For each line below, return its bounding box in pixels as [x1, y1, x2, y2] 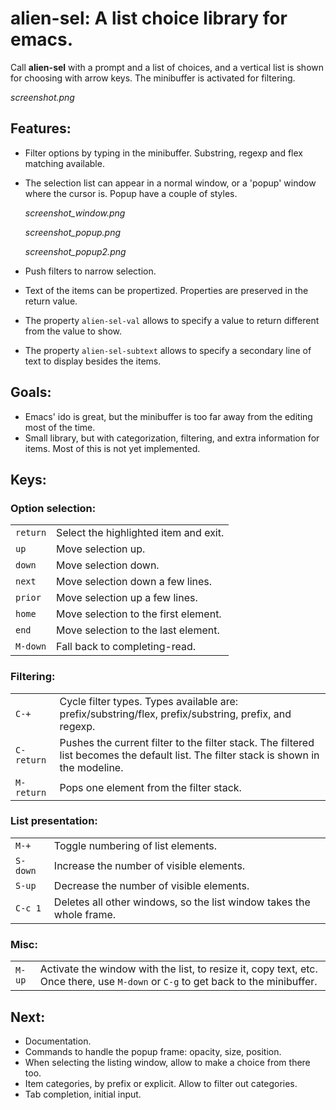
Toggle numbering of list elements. [53, 838, 217, 852]
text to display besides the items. [24, 355, 162, 367]
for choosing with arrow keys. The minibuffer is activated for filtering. [10, 72, 296, 84]
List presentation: [10, 814, 98, 828]
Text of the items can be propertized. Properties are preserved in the [24, 284, 309, 296]
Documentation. [24, 1035, 92, 1047]
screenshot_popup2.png [24, 245, 127, 257]
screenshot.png [10, 91, 75, 103]
